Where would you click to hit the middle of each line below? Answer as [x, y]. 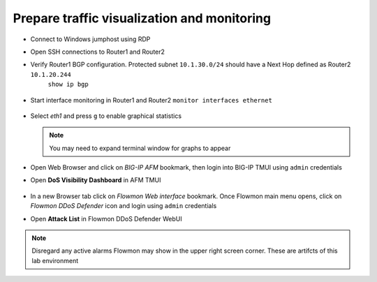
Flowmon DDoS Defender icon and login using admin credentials [124, 206]
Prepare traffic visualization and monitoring [142, 18]
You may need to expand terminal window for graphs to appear [140, 148]
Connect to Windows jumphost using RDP [90, 39]
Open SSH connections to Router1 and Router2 [98, 52]
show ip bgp [68, 84]
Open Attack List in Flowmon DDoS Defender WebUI [106, 218]
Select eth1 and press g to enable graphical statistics [106, 116]
